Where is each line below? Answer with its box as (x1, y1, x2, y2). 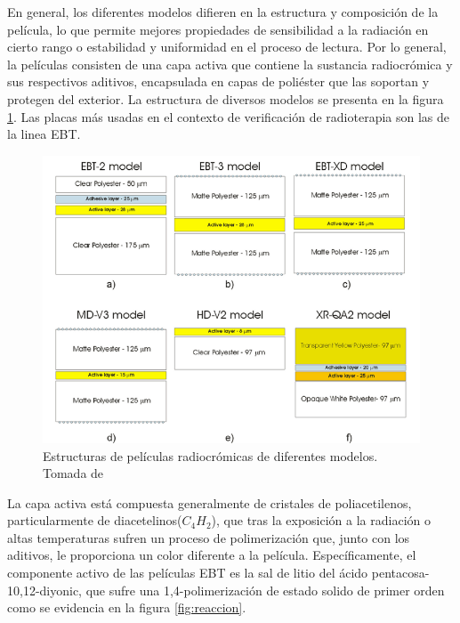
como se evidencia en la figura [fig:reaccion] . (7, 598, 246, 617)
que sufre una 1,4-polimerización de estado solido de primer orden (85, 580, 445, 599)
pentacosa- (371, 563, 430, 582)
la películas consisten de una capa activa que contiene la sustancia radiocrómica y (7, 54, 453, 73)
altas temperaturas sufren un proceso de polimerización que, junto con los (7, 528, 410, 546)
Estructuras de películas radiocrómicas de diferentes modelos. (43, 446, 378, 465)
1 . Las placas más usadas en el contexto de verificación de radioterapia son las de (7, 107, 450, 125)
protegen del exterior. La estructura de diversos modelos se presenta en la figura (7, 89, 444, 108)
